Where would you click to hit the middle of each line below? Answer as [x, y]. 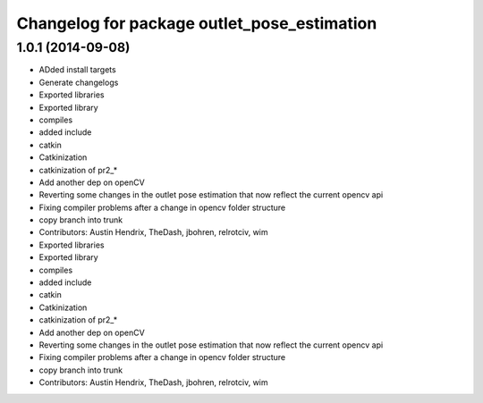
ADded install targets [77, 70]
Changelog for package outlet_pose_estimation [197, 23]
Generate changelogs [79, 82]
